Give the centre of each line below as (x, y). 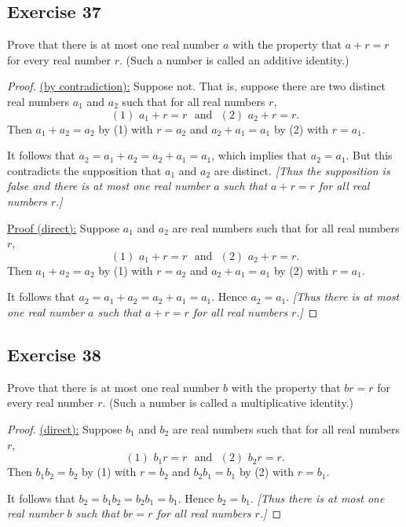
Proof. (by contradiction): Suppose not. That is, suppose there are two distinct (196, 86)
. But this (369, 155)
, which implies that (260, 155)
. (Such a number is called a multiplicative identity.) (228, 403)
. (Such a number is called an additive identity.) (234, 59)
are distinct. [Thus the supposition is (302, 170)
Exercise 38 (54, 354)
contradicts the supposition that (84, 170)
